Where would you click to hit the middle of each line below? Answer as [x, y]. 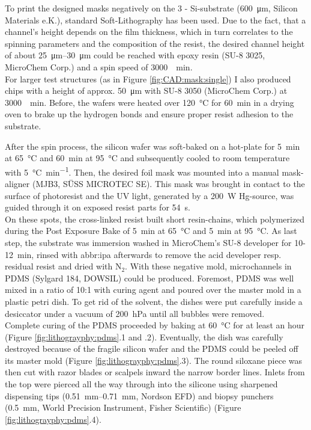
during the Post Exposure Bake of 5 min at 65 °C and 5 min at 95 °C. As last [151, 231]
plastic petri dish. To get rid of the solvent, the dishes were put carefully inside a [154, 301]
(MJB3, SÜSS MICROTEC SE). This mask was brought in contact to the [168, 183]
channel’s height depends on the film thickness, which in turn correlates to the [149, 32]
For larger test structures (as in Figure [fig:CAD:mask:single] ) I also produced [148, 78]
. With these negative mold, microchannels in [208, 266]
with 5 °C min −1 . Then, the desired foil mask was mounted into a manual [142, 171]
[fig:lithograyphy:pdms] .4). [53, 419]
